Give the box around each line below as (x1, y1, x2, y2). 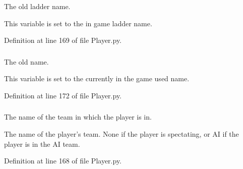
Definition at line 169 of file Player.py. (4, 35, 122, 45)
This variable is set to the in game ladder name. (4, 18, 152, 28)
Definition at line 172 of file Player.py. (4, 90, 122, 100)
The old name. (4, 56, 49, 67)
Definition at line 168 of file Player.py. (4, 155, 122, 166)
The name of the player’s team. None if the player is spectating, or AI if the (4, 129, 239, 139)
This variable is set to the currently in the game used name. (4, 73, 190, 84)
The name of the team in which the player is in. (4, 111, 152, 122)
